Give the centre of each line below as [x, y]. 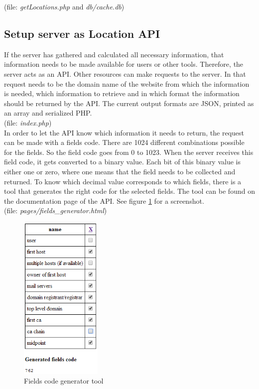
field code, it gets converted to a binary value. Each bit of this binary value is [122, 162]
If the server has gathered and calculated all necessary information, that [114, 54]
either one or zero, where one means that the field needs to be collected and [120, 171]
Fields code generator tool [64, 381]
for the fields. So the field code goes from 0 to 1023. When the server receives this [129, 152]
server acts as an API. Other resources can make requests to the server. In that [125, 73]
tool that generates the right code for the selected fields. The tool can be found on [129, 191]
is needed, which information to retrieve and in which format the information [122, 93]
